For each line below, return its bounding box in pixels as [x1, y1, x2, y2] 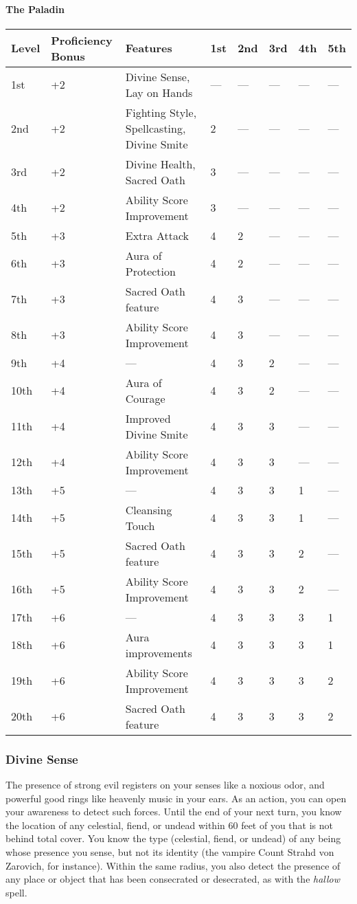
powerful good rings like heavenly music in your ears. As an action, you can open [5, 791, 347, 805]
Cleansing [125, 501, 172, 518]
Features [125, 40, 172, 56]
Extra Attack [125, 227, 189, 243]
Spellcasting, [125, 120, 186, 136]
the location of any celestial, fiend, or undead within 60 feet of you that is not [5, 817, 333, 832]
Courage [125, 390, 165, 406]
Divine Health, [125, 155, 196, 172]
